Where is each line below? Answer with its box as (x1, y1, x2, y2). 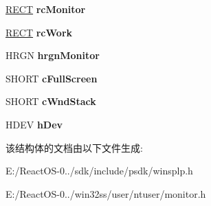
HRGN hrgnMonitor (5, 48, 100, 62)
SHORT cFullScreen (5, 71, 98, 85)
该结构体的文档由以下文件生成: (5, 140, 143, 154)
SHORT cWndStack (5, 94, 96, 108)
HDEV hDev (5, 117, 63, 131)
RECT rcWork (5, 25, 73, 39)
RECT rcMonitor (5, 2, 86, 16)
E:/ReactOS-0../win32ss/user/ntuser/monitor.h (5, 186, 206, 201)
